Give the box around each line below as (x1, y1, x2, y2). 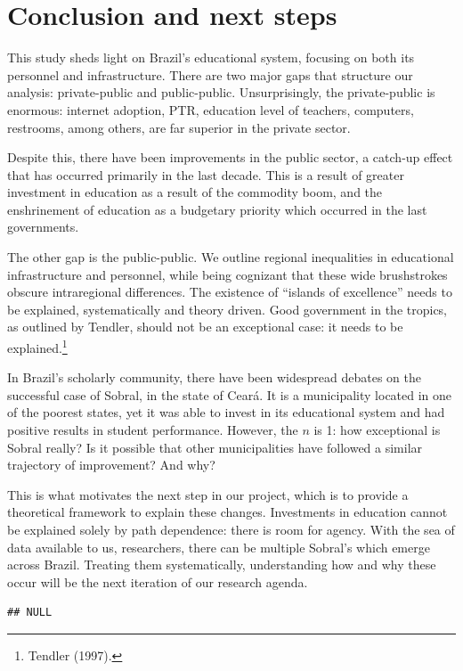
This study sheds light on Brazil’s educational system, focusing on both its (7, 48, 415, 67)
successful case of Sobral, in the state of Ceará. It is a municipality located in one (7, 385, 452, 404)
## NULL (7, 606, 53, 619)
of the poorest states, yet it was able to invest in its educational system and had (7, 403, 445, 421)
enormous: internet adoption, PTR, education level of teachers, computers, (7, 100, 414, 119)
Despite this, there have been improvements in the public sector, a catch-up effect (7, 148, 453, 167)
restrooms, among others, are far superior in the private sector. (7, 118, 351, 136)
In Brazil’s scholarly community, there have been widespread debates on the (7, 368, 421, 387)
